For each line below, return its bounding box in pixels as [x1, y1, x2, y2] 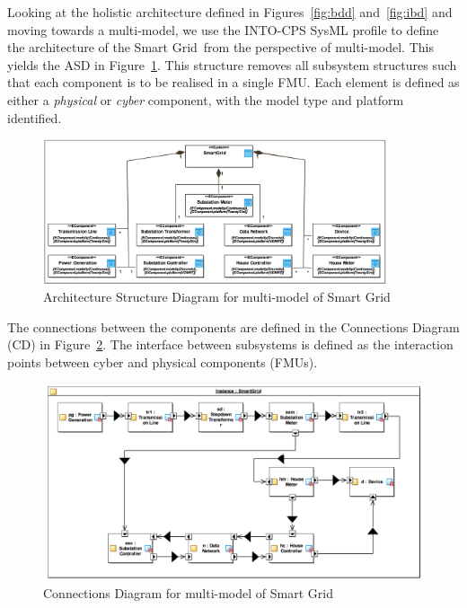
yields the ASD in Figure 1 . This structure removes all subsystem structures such [7, 55, 457, 74]
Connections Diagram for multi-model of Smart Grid [43, 583, 333, 602]
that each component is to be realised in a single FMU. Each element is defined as [7, 73, 460, 92]
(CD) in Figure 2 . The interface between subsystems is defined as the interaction [7, 335, 454, 354]
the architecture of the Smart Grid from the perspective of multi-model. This [7, 38, 434, 57]
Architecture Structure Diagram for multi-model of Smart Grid [43, 287, 391, 306]
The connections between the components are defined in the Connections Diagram [7, 317, 460, 336]
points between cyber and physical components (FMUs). [7, 352, 318, 371]
